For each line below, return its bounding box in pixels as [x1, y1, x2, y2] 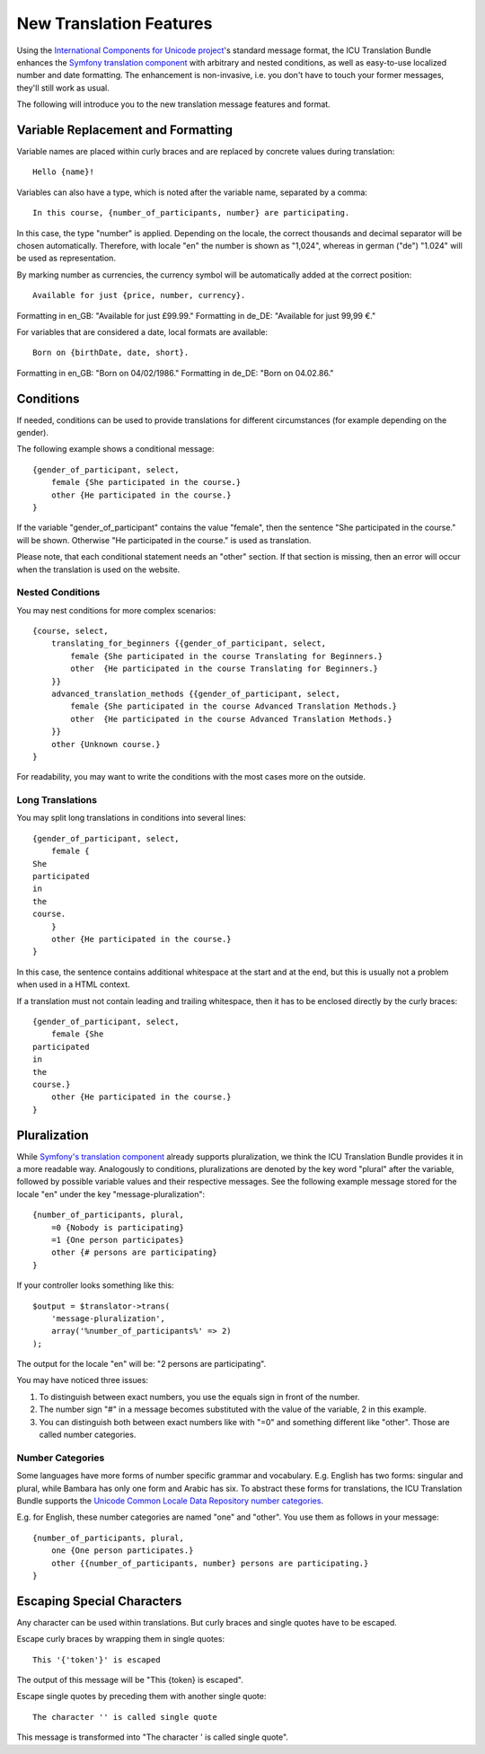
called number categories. [39, 1429, 137, 1441]
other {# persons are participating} [50, 1247, 217, 1257]
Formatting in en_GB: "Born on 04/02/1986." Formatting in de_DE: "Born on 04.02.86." [16, 367, 334, 378]
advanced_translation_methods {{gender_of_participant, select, [50, 689, 340, 699]
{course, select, [32, 626, 109, 637]
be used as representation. [16, 252, 117, 264]
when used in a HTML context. [16, 979, 130, 990]
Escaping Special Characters [16, 1593, 182, 1609]
